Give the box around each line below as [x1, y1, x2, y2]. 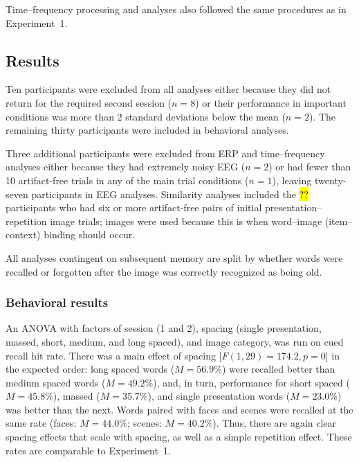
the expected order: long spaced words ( [6, 362, 175, 376]
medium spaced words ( [6, 375, 106, 389]
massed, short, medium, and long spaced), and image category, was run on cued [6, 334, 344, 348]
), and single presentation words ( [147, 389, 291, 403]
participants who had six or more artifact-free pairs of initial [6, 200, 262, 215]
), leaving [272, 172, 312, 187]
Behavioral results [6, 294, 109, 311]
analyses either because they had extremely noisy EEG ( [6, 159, 246, 174]
